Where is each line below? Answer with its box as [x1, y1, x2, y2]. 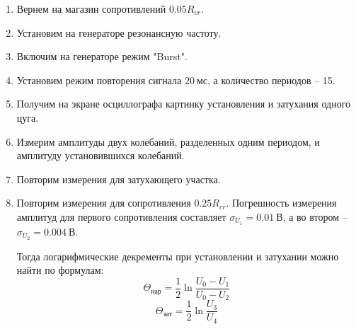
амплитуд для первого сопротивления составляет [16, 209, 226, 224]
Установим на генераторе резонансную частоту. [16, 25, 222, 40]
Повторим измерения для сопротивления [16, 195, 191, 210]
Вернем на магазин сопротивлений [16, 1, 166, 16]
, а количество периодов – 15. [207, 72, 335, 87]
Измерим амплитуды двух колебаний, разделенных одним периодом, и [16, 134, 320, 149]
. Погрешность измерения [226, 195, 337, 210]
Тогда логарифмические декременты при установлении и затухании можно [16, 248, 339, 263]
